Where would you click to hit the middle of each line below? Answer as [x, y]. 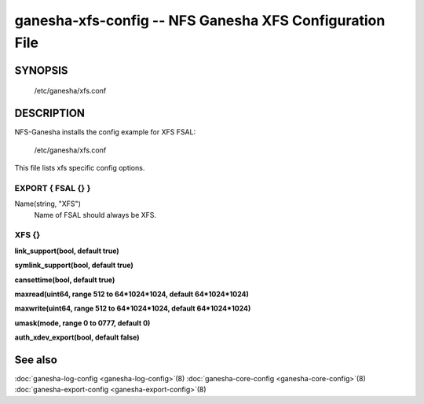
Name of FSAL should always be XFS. [95, 215]
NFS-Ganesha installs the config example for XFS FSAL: [105, 132]
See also [36, 360]
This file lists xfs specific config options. [80, 168]
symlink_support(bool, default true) [74, 265]
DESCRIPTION [50, 114]
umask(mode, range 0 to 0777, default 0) [82, 323]
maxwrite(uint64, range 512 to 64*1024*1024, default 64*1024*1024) [133, 309]
